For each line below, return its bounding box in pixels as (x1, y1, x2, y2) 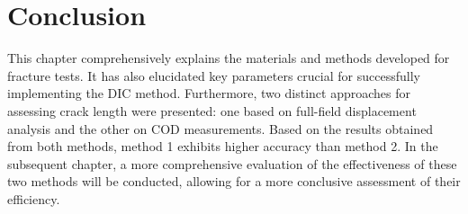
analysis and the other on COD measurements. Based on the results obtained (7, 119, 434, 138)
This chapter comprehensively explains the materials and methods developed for (7, 49, 450, 67)
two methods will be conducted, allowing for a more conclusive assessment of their (7, 172, 461, 191)
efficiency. (7, 189, 60, 208)
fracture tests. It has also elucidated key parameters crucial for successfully (7, 66, 420, 85)
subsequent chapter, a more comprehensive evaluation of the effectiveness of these (7, 154, 457, 173)
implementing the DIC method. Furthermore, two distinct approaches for (7, 84, 410, 103)
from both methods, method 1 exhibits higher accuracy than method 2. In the (7, 137, 438, 156)
